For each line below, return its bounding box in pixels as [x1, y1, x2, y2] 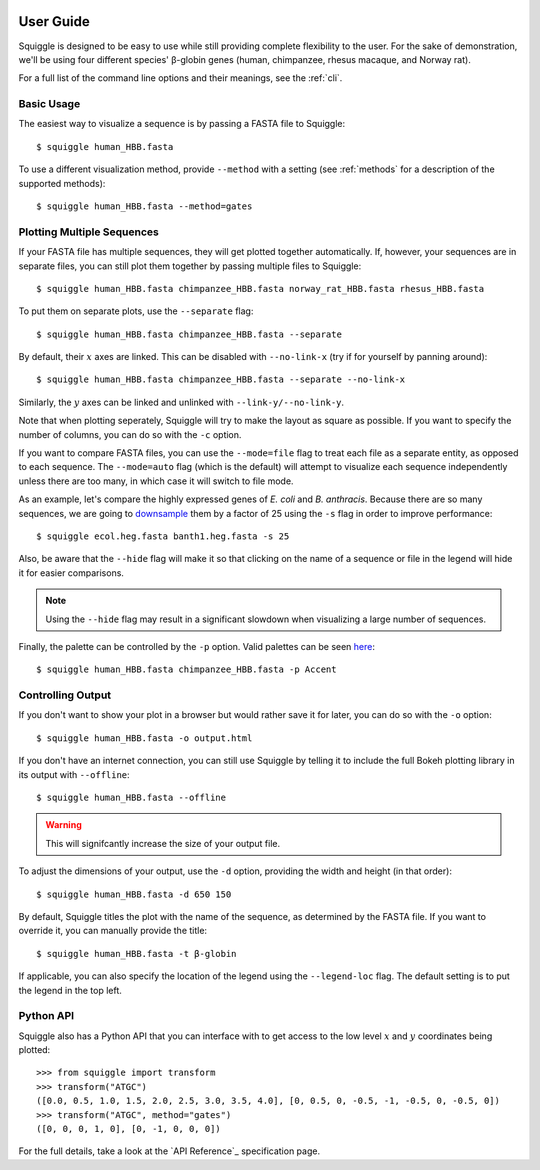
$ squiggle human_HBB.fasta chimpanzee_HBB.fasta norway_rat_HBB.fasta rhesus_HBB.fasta [36, 283, 485, 294]
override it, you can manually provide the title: [18, 925, 208, 937]
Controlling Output [18, 688, 112, 702]
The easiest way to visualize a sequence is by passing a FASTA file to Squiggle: [18, 118, 346, 130]
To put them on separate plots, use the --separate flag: [18, 305, 254, 317]
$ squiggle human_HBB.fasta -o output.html [36, 732, 253, 744]
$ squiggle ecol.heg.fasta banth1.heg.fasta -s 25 [36, 531, 290, 542]
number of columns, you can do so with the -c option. [18, 428, 242, 440]
